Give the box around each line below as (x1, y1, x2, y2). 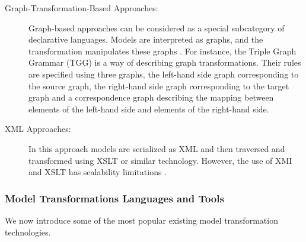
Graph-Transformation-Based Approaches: (5, 2, 158, 14)
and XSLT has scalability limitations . (28, 166, 167, 178)
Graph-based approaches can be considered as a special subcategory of (28, 21, 285, 34)
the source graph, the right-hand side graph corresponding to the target (28, 79, 289, 92)
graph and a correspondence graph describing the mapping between (28, 91, 274, 104)
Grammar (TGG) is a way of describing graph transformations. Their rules (28, 56, 301, 69)
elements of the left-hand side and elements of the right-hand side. (28, 102, 269, 115)
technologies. (5, 225, 51, 238)
